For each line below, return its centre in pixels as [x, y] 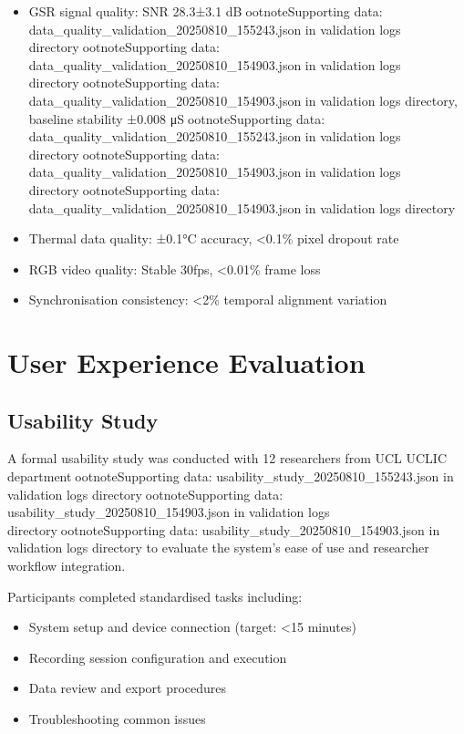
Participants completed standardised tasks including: [155, 596]
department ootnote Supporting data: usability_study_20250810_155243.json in [231, 476]
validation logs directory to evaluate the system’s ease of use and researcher [218, 548]
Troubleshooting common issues [117, 719]
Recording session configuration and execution [158, 657]
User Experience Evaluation [186, 362]
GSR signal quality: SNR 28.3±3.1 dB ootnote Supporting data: [206, 11]
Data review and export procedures [128, 688]
